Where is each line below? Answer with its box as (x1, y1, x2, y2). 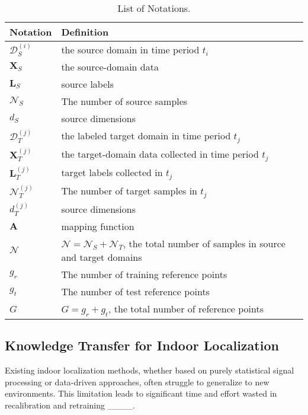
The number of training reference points (61, 267, 227, 281)
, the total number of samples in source (123, 236, 285, 250)
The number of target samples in (61, 183, 197, 197)
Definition (61, 25, 109, 39)
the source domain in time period (61, 43, 200, 56)
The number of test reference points (61, 284, 210, 298)
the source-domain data (61, 60, 159, 74)
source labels (61, 77, 114, 91)
